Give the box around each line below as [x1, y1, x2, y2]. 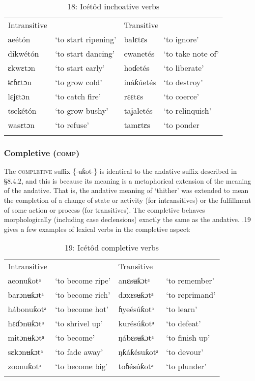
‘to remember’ [166, 275, 214, 286]
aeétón [8, 33, 30, 45]
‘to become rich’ [55, 289, 111, 301]
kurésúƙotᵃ [118, 317, 154, 329]
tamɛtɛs [124, 119, 150, 130]
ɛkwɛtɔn [8, 62, 35, 73]
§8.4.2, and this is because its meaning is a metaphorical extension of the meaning [4, 175, 252, 186]
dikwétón [8, 48, 39, 59]
